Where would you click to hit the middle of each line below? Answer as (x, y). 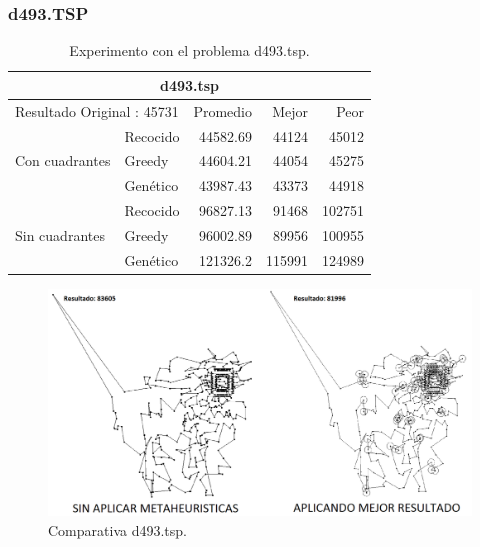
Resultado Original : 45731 (97, 110)
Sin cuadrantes (60, 234)
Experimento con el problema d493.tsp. (189, 50)
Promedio (223, 110)
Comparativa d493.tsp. (117, 529)
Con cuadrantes (63, 160)
